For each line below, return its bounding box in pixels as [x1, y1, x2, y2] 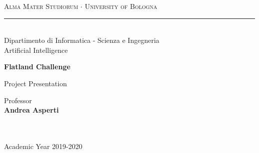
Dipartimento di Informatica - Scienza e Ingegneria [4, 35, 159, 45]
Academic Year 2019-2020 [4, 141, 83, 151]
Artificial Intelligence [4, 44, 68, 55]
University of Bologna [85, 1, 157, 11]
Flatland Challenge [4, 61, 71, 72]
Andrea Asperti [4, 105, 59, 115]
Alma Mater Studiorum [4, 1, 78, 11]
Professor [4, 95, 32, 105]
